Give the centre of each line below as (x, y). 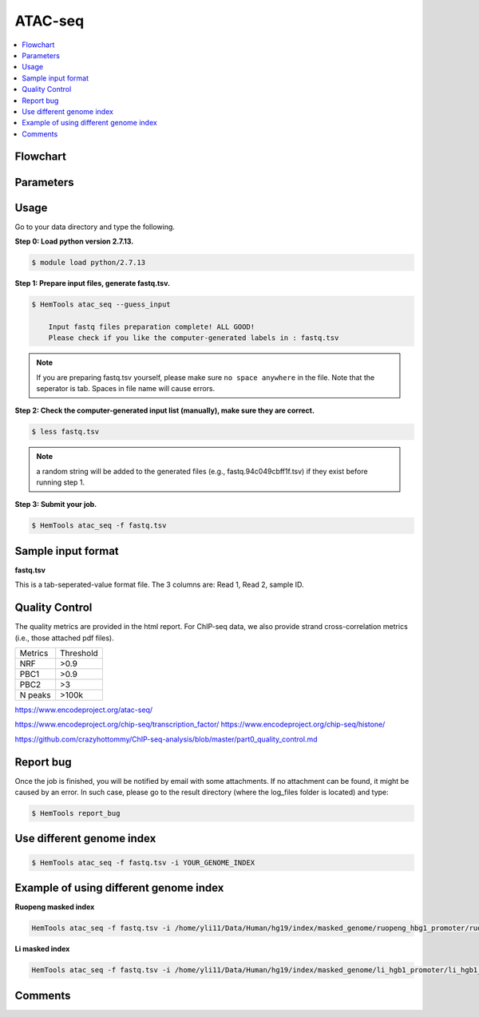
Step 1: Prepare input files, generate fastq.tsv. (93, 283)
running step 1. (61, 482)
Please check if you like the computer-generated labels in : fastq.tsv (194, 338)
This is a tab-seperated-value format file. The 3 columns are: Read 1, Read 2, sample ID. (159, 585)
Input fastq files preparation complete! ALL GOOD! (152, 326)
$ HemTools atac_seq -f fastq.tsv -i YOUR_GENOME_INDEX (143, 863)
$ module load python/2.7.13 (89, 262)
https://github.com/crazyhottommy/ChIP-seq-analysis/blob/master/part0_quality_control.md (166, 739)
